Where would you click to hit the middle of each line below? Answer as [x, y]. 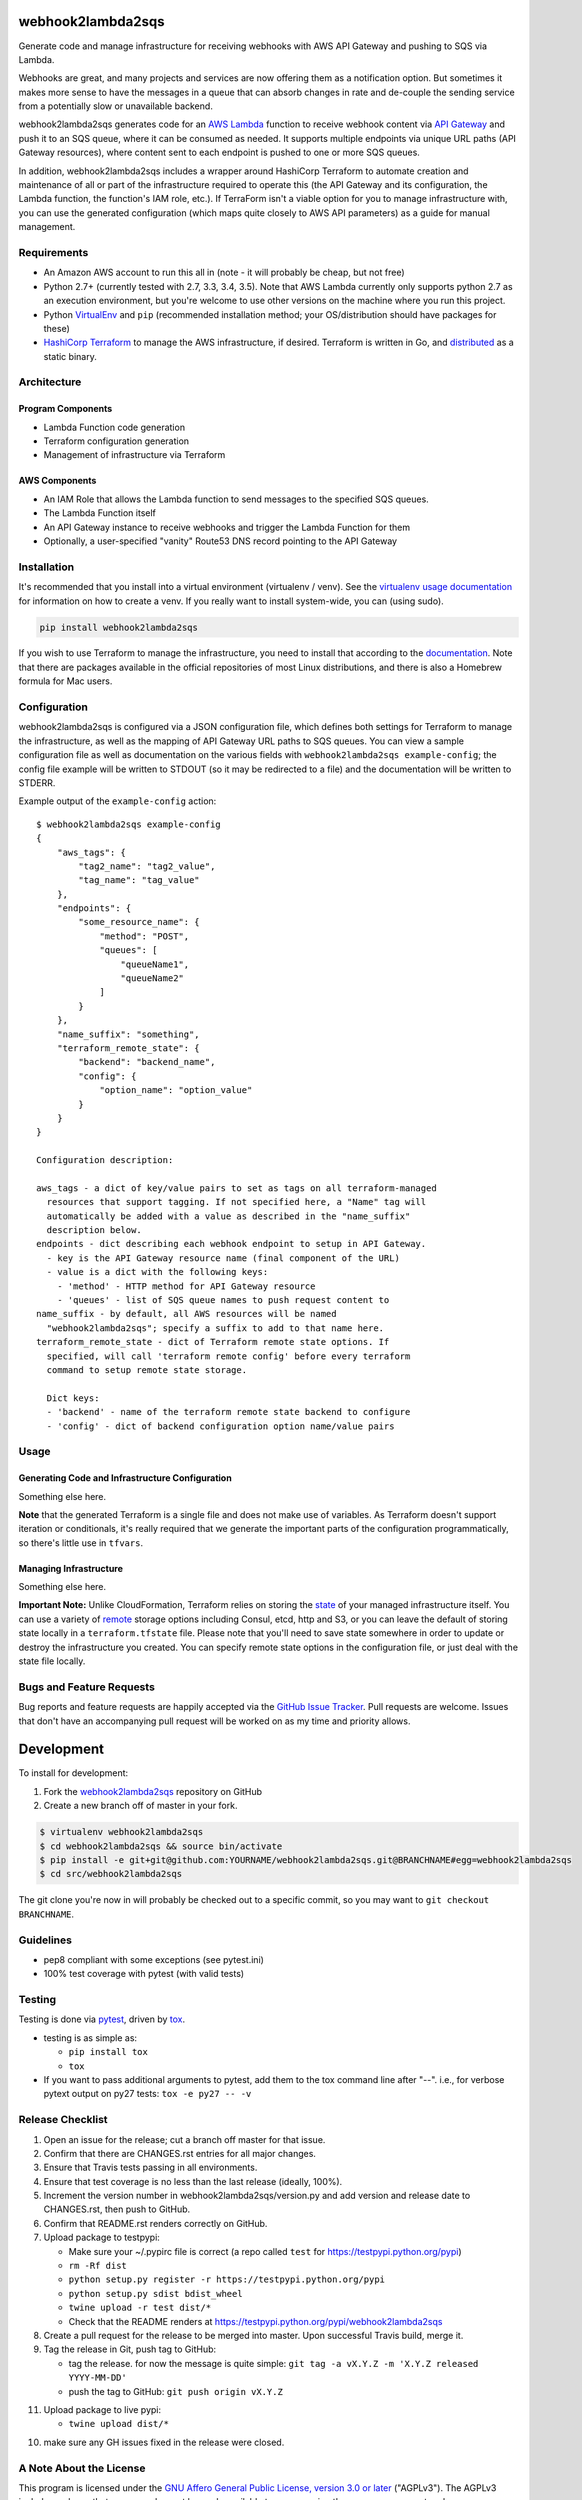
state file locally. [52, 1661]
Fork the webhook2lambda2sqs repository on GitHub [153, 1791]
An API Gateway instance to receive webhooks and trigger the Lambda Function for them [226, 527]
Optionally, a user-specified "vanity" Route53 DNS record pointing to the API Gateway [220, 541]
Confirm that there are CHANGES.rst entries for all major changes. [180, 2153]
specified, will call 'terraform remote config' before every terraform [228, 1356]
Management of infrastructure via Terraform [134, 455]
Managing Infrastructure [71, 1568]
